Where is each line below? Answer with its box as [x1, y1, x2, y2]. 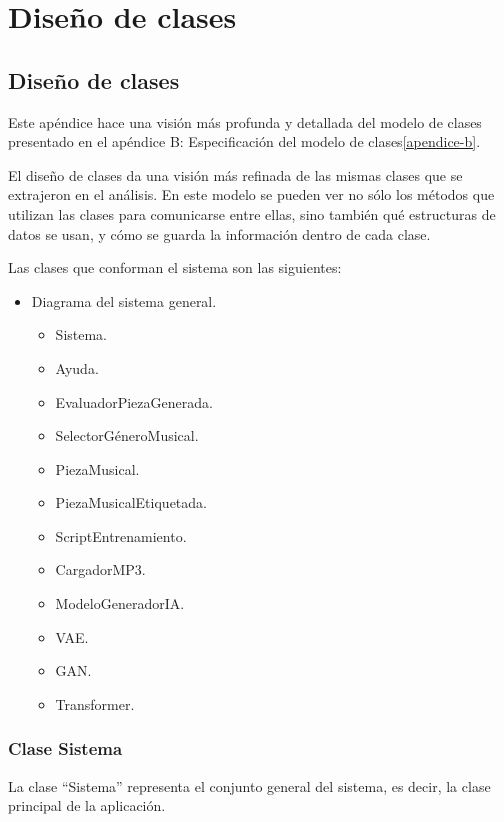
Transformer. [55, 693, 135, 714]
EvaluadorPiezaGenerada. [55, 391, 213, 412]
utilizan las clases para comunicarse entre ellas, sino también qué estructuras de [8, 203, 496, 224]
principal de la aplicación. [8, 795, 166, 816]
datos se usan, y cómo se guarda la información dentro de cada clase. [8, 223, 431, 244]
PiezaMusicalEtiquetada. [55, 492, 207, 513]
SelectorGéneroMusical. [55, 425, 199, 446]
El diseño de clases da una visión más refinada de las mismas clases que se [8, 164, 463, 185]
